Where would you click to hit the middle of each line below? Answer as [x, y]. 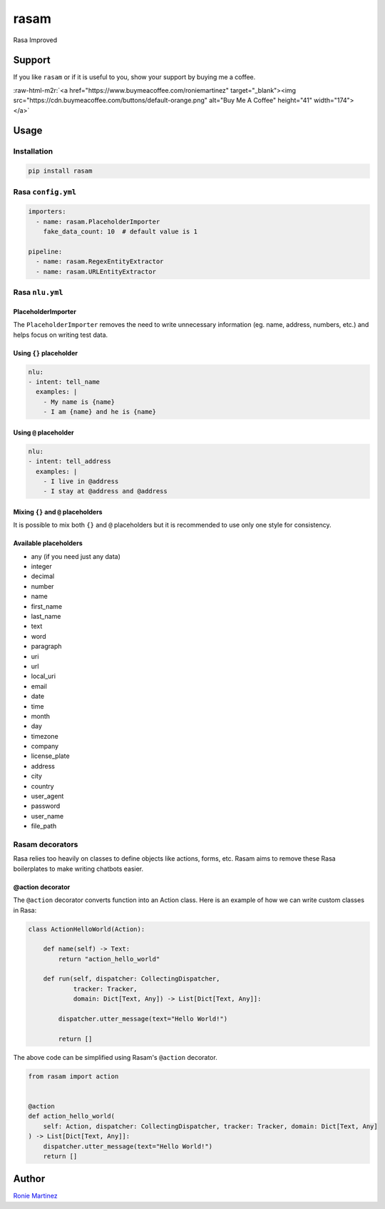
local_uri [43, 676]
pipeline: [45, 251]
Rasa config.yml [45, 191]
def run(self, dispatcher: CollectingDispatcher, [132, 979]
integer [42, 567]
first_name [47, 606]
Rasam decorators [46, 844]
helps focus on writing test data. [61, 335]
